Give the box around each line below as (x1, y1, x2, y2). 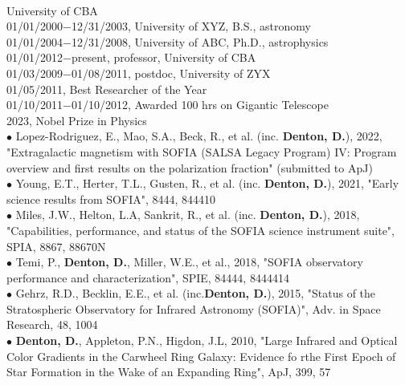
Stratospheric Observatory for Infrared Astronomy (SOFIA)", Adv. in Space (6, 300, 381, 317)
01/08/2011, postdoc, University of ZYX (71, 64, 271, 81)
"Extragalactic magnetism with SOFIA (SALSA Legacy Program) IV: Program (6, 143, 397, 160)
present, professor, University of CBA (71, 49, 256, 66)
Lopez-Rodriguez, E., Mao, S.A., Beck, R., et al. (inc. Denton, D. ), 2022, (15, 128, 382, 144)
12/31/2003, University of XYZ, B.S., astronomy (71, 18, 311, 34)
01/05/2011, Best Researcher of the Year (6, 80, 207, 97)
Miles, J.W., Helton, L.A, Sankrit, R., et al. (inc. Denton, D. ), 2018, (15, 206, 360, 223)
